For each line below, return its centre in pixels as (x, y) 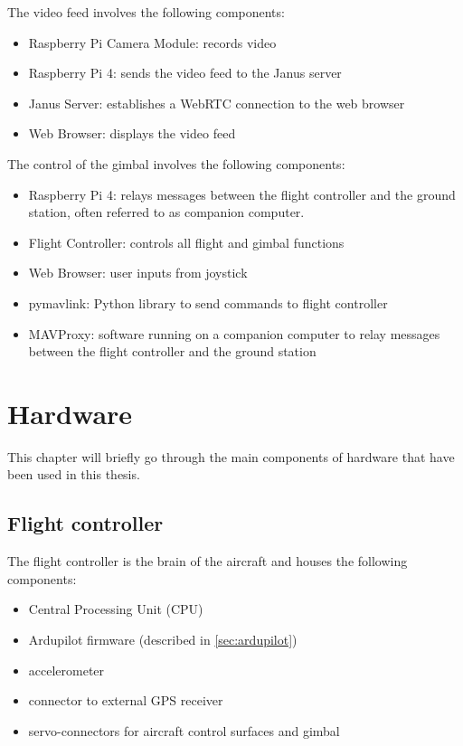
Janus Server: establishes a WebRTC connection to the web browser (217, 103)
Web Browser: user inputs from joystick (138, 273)
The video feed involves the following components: (146, 12)
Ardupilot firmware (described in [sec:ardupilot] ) (163, 640)
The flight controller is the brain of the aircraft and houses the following (208, 561)
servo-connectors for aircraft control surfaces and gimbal (184, 730)
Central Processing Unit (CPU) (116, 609)
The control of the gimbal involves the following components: (176, 163)
